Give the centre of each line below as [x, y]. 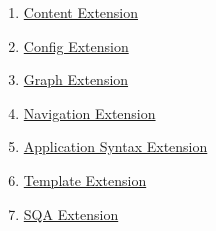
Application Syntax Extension [115, 146]
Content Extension [81, 12]
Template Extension [85, 179]
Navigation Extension [89, 112]
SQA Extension [71, 213]
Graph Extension [76, 79]
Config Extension [76, 45]
